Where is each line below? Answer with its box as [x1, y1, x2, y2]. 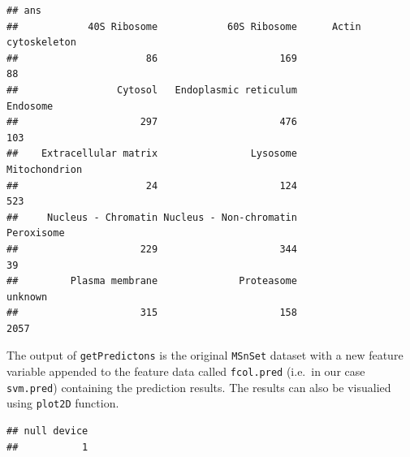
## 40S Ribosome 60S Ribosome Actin [6, 20, 361, 32]
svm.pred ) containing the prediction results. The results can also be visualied [6, 378, 391, 395]
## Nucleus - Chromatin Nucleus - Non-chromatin [6, 211, 297, 223]
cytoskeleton [6, 37, 76, 49]
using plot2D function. [6, 394, 119, 412]
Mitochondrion [6, 163, 83, 175]
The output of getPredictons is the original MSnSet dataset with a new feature [6, 347, 404, 364]
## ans [6, 5, 41, 16]
